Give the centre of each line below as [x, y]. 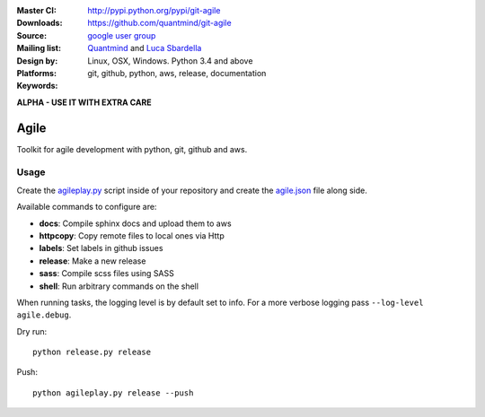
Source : [32, 35]
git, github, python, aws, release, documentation [177, 73]
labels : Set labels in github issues [101, 248]
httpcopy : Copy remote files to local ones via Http [132, 235]
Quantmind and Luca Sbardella [145, 48]
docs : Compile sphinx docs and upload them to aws [136, 223]
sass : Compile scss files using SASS [106, 274]
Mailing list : [39, 48]
